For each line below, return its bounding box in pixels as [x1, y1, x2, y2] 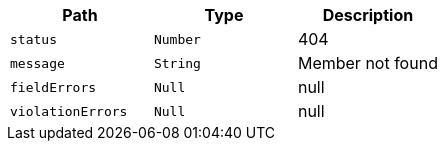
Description [322, 5, 414, 25]
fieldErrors [10, 79, 97, 95]
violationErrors [10, 103, 128, 119]
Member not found [297, 53, 438, 73]
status [10, 31, 57, 47]
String [153, 55, 201, 71]
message [10, 55, 65, 71]
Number [153, 31, 201, 47]
